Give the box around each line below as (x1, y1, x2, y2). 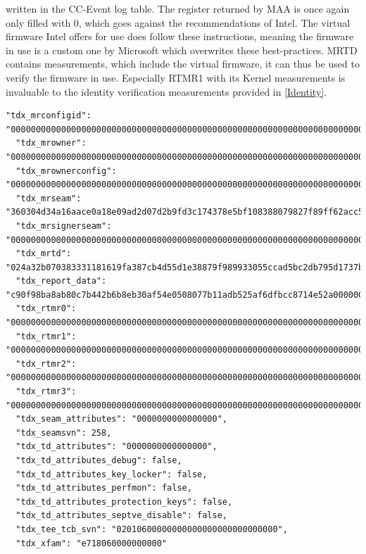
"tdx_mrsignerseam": (15, 220, 112, 231)
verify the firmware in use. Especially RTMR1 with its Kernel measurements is (6, 70, 346, 84)
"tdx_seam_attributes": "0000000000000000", (15, 414, 227, 424)
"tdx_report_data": (15, 276, 107, 287)
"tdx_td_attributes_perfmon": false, (15, 483, 192, 493)
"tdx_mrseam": (15, 193, 82, 203)
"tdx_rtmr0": (15, 303, 77, 314)
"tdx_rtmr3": (15, 386, 77, 397)
